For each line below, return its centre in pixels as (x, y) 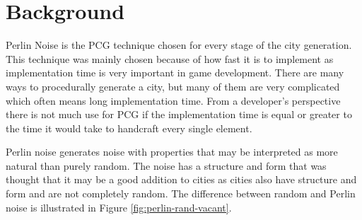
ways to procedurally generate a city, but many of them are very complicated (173, 86)
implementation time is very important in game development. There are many (175, 73)
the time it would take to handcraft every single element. (129, 128)
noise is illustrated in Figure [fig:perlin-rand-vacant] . (119, 207)
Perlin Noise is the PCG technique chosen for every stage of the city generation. (179, 45)
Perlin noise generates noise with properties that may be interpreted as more (172, 152)
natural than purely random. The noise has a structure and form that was (166, 165)
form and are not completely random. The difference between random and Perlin (181, 193)
